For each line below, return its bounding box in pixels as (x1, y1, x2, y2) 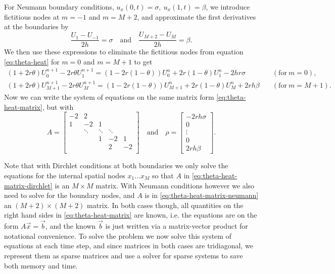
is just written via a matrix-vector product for (105, 221, 248, 231)
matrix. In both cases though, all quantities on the (87, 199, 244, 210)
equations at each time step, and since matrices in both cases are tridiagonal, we (4, 240, 253, 251)
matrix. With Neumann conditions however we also (95, 180, 255, 190)
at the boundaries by (4, 21, 69, 32)
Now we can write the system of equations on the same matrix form (4, 91, 214, 102)
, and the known (45, 221, 96, 231)
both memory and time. (4, 260, 78, 270)
